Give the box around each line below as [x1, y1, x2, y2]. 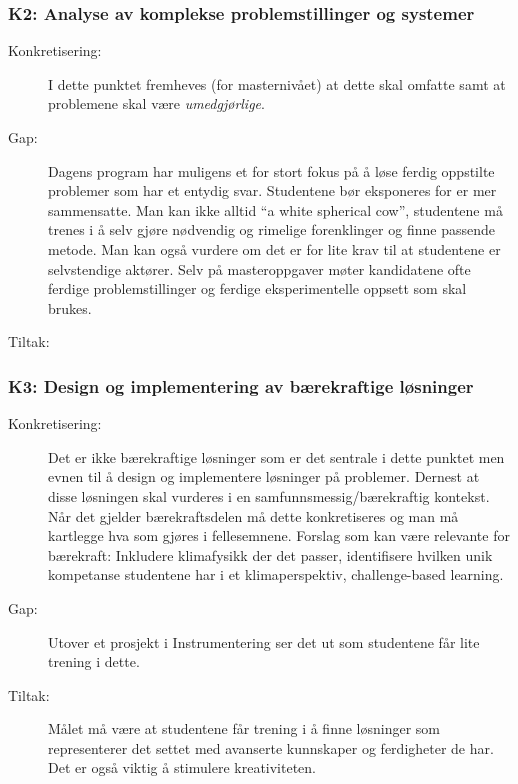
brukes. [48, 297, 92, 318]
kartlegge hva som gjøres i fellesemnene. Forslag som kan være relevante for [48, 525, 510, 546]
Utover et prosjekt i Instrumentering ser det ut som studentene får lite [48, 631, 480, 652]
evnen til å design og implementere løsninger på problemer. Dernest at [48, 466, 480, 487]
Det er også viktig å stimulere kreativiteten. [48, 757, 317, 778]
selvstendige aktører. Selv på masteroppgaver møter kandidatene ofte [48, 258, 471, 279]
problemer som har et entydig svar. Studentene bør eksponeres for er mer [48, 180, 497, 201]
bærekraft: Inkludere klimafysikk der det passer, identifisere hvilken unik [48, 544, 493, 565]
